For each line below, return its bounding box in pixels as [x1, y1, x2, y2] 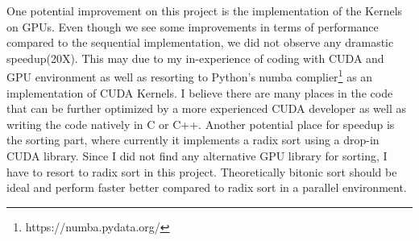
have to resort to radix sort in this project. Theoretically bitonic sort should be [6, 163, 397, 180]
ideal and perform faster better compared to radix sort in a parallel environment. [6, 179, 407, 196]
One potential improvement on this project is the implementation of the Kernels [6, 2, 403, 19]
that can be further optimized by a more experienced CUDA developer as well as [6, 100, 406, 117]
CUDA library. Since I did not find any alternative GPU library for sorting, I [6, 148, 388, 164]
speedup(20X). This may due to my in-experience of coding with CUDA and [6, 49, 384, 66]
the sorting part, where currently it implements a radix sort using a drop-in [6, 131, 380, 148]
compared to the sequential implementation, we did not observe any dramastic [6, 34, 394, 51]
